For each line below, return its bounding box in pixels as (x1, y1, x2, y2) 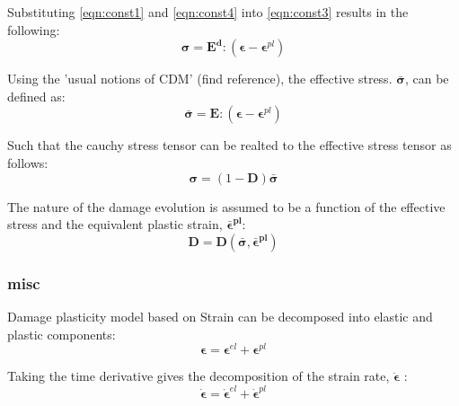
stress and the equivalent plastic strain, (7, 215, 223, 234)
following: (7, 20, 60, 39)
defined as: (7, 86, 66, 105)
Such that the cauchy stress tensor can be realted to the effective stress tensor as (7, 136, 452, 154)
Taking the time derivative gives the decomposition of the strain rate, (7, 366, 390, 385)
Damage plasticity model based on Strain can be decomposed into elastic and (7, 306, 433, 325)
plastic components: (7, 324, 116, 343)
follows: (7, 153, 49, 172)
